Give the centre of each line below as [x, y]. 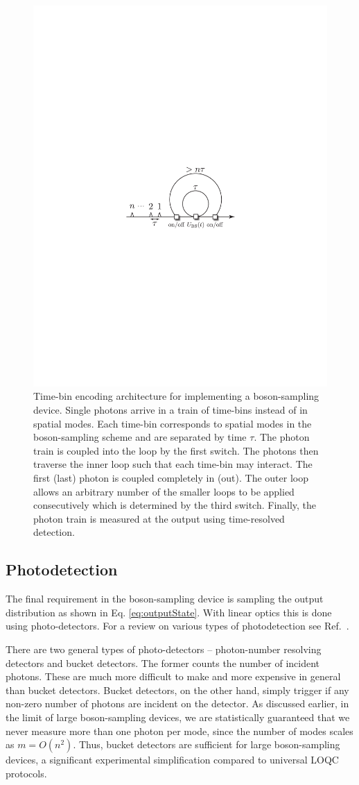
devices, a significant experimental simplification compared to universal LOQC [172, 760]
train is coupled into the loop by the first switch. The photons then [176, 450]
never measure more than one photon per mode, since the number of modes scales [179, 731]
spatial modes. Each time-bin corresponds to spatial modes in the [173, 423]
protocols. [26, 773]
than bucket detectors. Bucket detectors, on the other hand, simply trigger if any [177, 690]
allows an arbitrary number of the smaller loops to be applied [164, 491]
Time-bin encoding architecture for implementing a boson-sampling [176, 396]
